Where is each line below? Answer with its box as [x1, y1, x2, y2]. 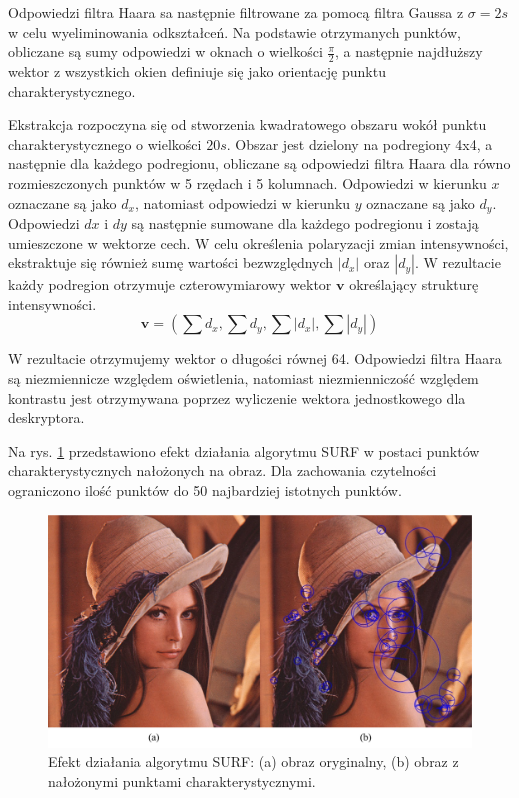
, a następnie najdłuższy [335, 41, 483, 62]
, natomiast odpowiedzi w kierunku [134, 192, 351, 213]
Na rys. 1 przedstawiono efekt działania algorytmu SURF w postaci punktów [8, 440, 480, 461]
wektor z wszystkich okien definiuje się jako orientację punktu [8, 61, 386, 82]
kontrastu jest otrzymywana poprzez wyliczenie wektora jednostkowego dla [8, 387, 466, 408]
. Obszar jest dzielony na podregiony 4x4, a [226, 133, 493, 154]
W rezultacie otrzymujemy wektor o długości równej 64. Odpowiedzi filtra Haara [8, 348, 502, 369]
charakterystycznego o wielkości [8, 133, 202, 154]
